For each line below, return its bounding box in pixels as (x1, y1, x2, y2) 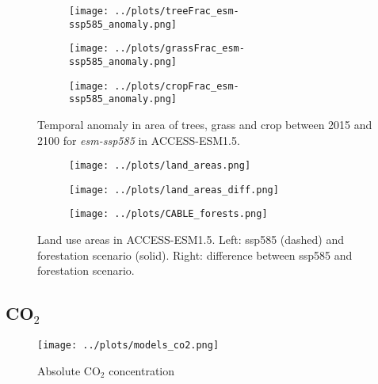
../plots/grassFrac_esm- (114, 43, 245, 55)
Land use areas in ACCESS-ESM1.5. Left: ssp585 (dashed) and (37, 231, 345, 248)
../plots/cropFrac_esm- (114, 80, 239, 92)
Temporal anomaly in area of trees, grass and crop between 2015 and (37, 116, 372, 132)
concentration (109, 362, 175, 378)
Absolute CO (37, 362, 101, 378)
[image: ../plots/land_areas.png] (69, 160, 251, 172)
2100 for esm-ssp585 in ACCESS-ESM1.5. (37, 131, 240, 148)
